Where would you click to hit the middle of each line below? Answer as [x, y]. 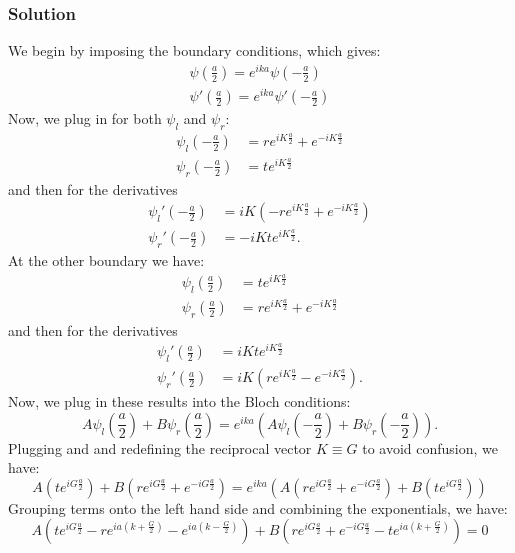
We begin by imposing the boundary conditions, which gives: [194, 50]
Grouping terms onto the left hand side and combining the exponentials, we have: [258, 507]
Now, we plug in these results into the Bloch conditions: [179, 401]
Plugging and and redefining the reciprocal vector [160, 447]
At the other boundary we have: [106, 260]
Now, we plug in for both [85, 118]
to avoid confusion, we [430, 447]
